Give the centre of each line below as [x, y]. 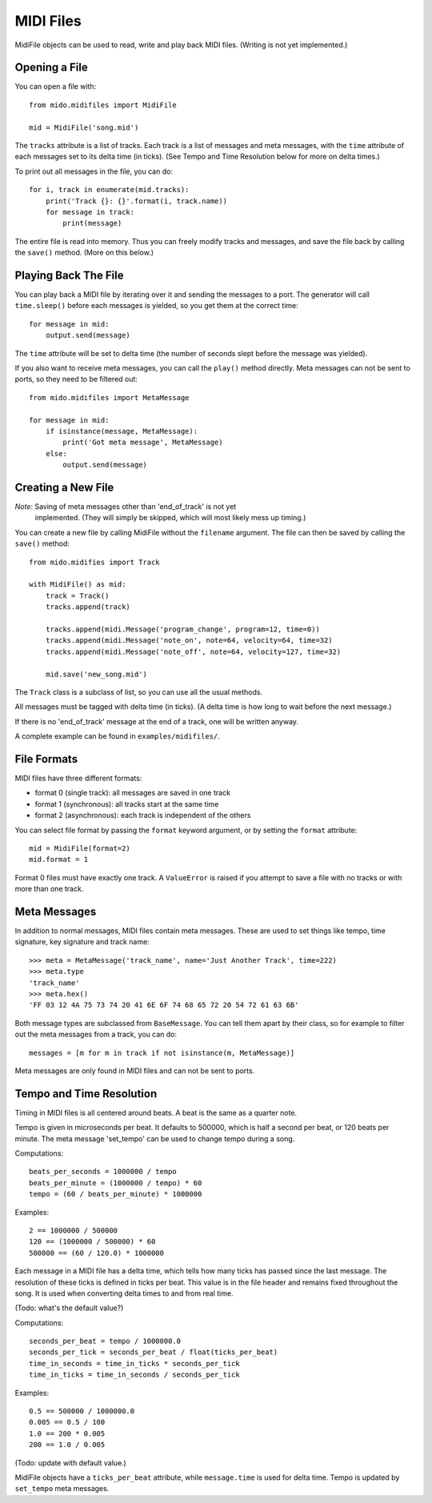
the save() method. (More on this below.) [84, 253]
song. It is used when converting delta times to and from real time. [124, 1293]
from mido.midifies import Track [94, 562]
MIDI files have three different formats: [78, 778]
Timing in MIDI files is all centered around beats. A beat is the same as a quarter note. [156, 1112]
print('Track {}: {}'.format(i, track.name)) [136, 201]
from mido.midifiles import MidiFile [103, 105]
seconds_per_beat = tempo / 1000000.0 [105, 1341]
